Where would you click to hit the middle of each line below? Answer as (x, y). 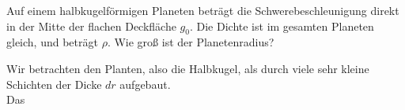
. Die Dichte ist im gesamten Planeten (282, 26)
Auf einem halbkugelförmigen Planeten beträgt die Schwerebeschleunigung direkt (203, 10)
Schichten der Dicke (54, 84)
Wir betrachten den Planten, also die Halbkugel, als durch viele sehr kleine (188, 68)
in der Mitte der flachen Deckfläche (91, 26)
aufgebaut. (145, 84)
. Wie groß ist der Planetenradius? (191, 42)
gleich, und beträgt (52, 42)
